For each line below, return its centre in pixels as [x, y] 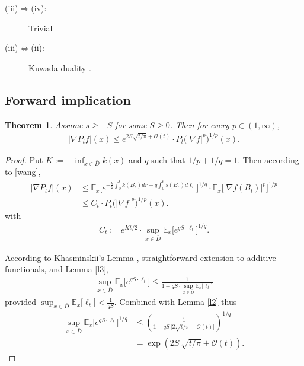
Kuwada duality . [60, 67]
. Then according [268, 159]
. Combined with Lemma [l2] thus [175, 302]
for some [131, 124]
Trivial [41, 28]
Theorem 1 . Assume [44, 124]
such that [168, 159]
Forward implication [68, 99]
